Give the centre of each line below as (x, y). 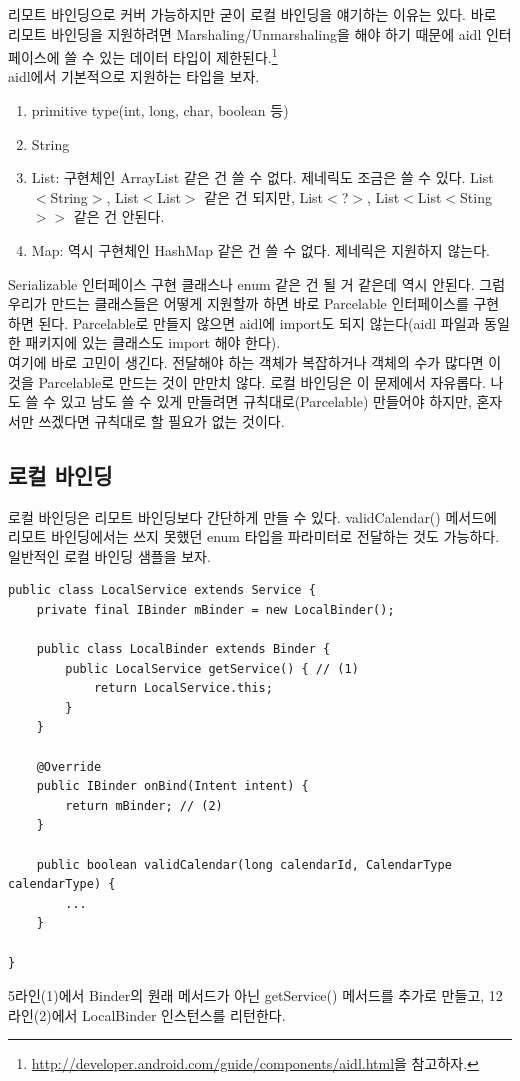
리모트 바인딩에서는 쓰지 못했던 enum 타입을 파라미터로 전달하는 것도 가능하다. (254, 536)
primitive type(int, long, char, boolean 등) (160, 110)
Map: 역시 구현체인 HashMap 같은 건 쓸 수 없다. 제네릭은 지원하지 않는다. (260, 250)
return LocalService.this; (183, 688)
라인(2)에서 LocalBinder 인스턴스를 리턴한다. (147, 1014)
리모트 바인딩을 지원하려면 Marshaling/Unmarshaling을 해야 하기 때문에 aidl (245, 33)
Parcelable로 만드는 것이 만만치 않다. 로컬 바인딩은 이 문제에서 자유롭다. (262, 381)
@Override (69, 766)
